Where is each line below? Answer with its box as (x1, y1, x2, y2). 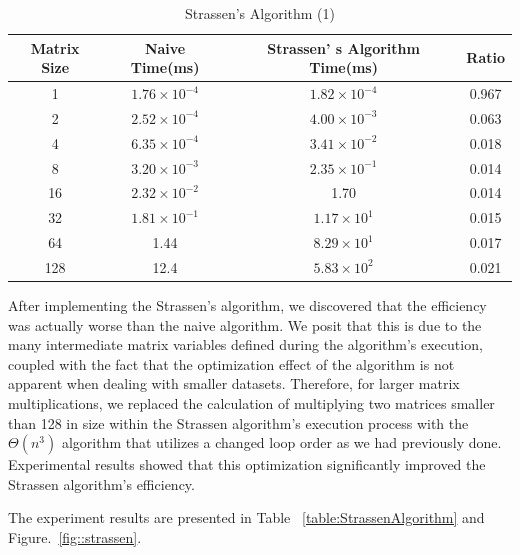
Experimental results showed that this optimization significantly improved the (8, 454, 486, 475)
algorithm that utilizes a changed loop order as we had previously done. (61, 432, 502, 453)
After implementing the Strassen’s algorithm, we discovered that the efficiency (8, 295, 487, 316)
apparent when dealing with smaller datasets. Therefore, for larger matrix (8, 373, 460, 394)
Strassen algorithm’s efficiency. (8, 473, 195, 494)
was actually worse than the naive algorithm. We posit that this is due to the (8, 314, 482, 335)
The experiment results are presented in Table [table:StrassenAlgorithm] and (8, 507, 485, 528)
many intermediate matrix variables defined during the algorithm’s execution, (8, 334, 483, 355)
